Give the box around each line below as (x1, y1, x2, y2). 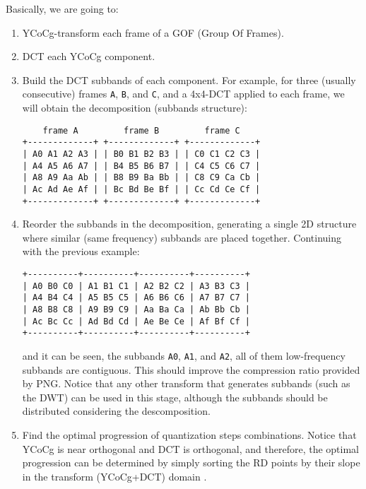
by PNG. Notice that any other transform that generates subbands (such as (22, 376, 350, 391)
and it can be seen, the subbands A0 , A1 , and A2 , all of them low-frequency (22, 348, 346, 363)
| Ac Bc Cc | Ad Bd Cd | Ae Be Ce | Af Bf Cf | (22, 316, 250, 326)
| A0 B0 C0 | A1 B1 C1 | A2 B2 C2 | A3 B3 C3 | (22, 281, 250, 291)
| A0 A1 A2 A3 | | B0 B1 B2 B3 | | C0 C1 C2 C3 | (22, 148, 261, 159)
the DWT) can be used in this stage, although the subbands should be (22, 389, 328, 404)
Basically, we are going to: (6, 1, 119, 16)
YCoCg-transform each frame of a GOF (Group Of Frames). (22, 25, 284, 40)
